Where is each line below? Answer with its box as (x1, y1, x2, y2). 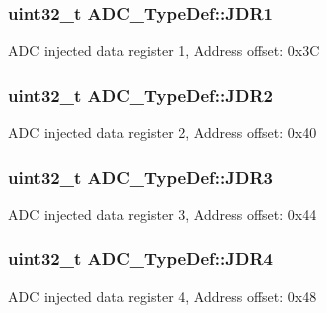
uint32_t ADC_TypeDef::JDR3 (8, 164, 273, 189)
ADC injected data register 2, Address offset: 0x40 (8, 122, 317, 143)
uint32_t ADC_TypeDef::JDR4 (8, 246, 273, 271)
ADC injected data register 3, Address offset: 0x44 (8, 203, 317, 224)
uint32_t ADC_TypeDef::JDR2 (8, 82, 273, 107)
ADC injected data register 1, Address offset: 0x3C (8, 40, 320, 61)
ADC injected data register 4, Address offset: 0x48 (8, 285, 317, 306)
